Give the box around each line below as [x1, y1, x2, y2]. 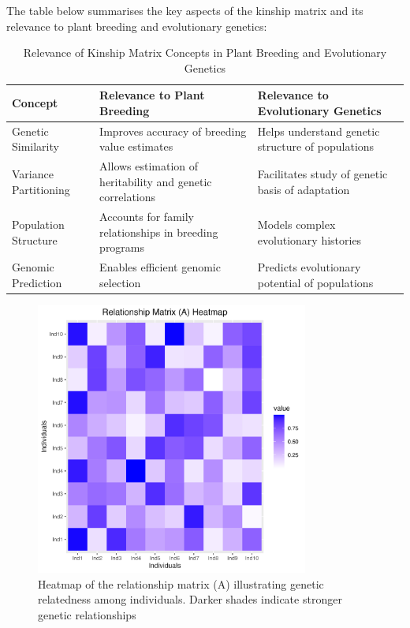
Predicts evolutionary [257, 259, 361, 275]
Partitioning [12, 181, 70, 197]
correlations [99, 189, 156, 205]
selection [99, 274, 141, 290]
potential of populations [257, 274, 374, 290]
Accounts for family [99, 208, 194, 225]
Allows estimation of [99, 158, 199, 174]
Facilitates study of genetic [257, 166, 388, 182]
